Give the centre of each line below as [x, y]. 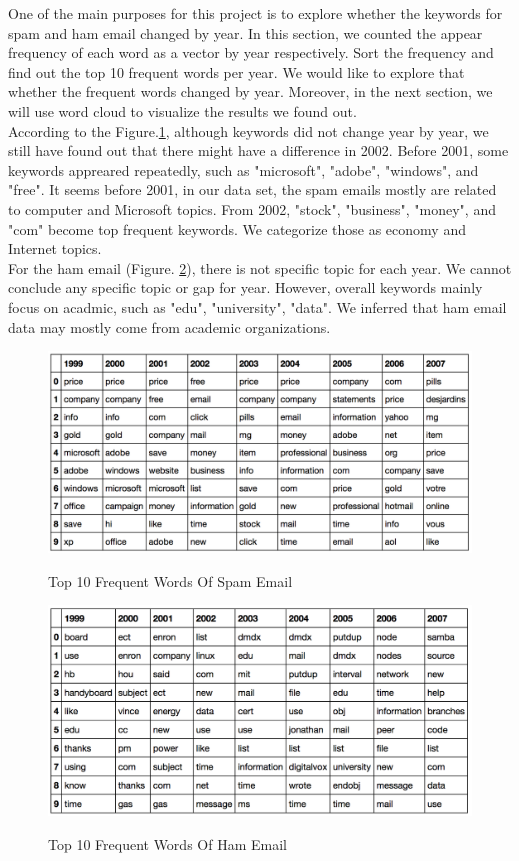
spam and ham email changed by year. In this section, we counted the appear [245, 32]
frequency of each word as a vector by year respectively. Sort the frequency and [251, 52]
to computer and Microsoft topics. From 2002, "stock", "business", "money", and [252, 208]
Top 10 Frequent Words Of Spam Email [170, 580]
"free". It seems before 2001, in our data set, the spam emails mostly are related [252, 189]
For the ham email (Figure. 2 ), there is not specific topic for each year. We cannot [260, 267]
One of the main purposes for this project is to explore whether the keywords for [255, 13]
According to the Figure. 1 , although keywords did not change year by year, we [248, 130]
